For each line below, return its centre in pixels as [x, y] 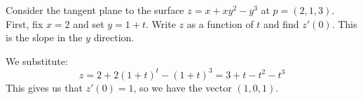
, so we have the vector [183, 87]
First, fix [25, 23]
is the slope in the [44, 37]
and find [281, 23]
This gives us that [44, 87]
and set [89, 23]
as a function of [220, 23]
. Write [161, 23]
